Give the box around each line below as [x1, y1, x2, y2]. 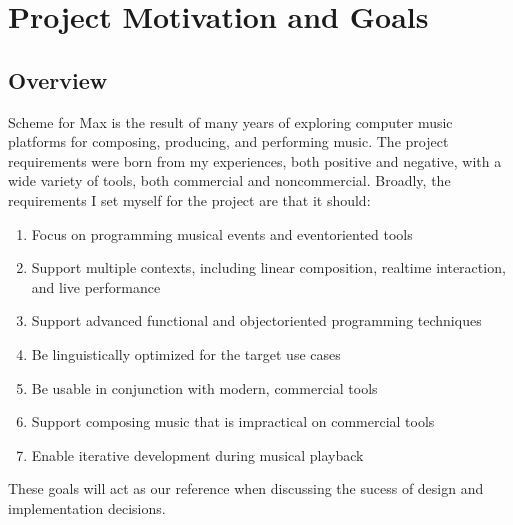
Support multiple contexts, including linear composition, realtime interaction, [31, 257, 506, 278]
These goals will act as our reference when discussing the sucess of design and [8, 478, 484, 499]
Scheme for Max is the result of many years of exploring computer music [8, 111, 453, 132]
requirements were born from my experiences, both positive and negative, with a [8, 150, 502, 171]
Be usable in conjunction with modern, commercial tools [31, 377, 378, 398]
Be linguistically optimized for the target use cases [31, 343, 341, 364]
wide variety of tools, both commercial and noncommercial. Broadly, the [8, 170, 451, 191]
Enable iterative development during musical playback [31, 444, 364, 465]
